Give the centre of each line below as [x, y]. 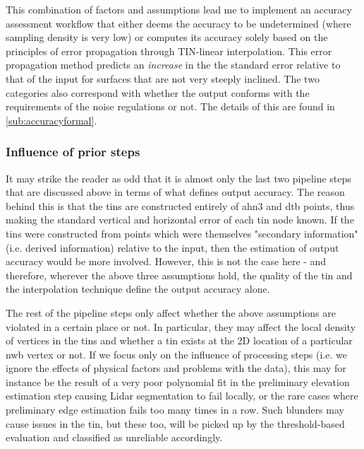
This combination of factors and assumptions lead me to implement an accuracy [179, 9]
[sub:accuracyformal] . [51, 120]
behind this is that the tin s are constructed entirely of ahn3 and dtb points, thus [180, 205]
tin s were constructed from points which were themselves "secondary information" [182, 233]
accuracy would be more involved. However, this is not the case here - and [166, 261]
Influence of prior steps [73, 152]
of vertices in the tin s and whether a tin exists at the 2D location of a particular [179, 340]
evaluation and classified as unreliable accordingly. [114, 437]
